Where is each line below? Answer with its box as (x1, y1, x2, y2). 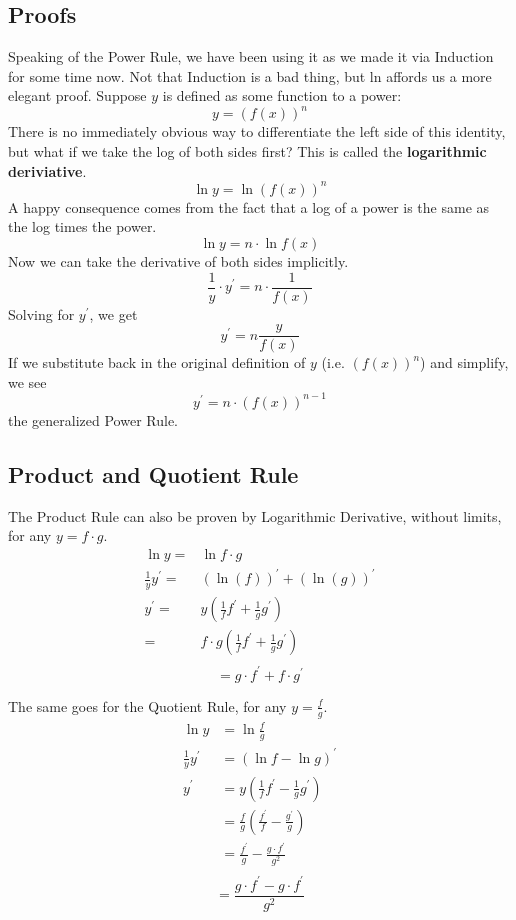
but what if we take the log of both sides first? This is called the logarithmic (8, 141, 487, 162)
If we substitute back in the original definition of (8, 352, 306, 373)
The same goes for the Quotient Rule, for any (8, 695, 287, 716)
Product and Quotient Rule (8, 458, 299, 489)
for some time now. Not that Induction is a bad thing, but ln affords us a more (8, 65, 492, 86)
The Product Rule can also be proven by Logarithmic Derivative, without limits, (8, 505, 502, 526)
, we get (89, 303, 138, 324)
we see (8, 371, 47, 392)
